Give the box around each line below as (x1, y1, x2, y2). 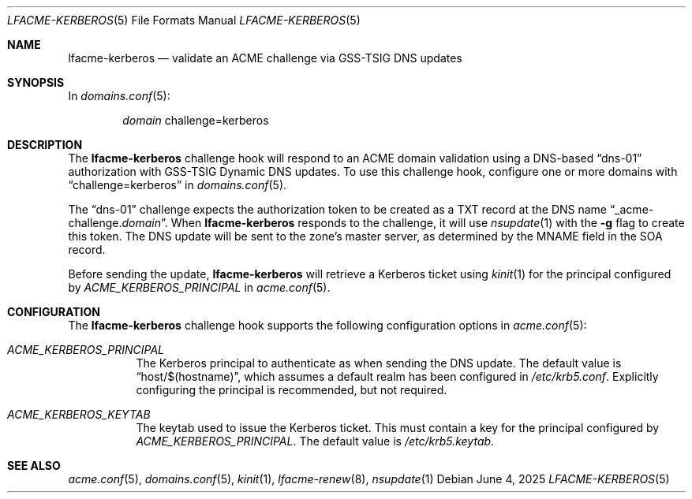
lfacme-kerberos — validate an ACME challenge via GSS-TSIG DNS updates (68, 51, 462, 65)
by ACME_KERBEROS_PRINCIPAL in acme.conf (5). (68, 281, 331, 294)
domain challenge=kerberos (122, 114, 269, 127)
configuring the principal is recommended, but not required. (136, 383, 447, 397)
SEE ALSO (7, 459, 61, 472)
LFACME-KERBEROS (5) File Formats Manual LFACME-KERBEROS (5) (7, 13, 361, 27)
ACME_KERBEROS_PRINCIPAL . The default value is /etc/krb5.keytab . (136, 434, 495, 448)
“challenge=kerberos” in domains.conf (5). (68, 178, 287, 192)
